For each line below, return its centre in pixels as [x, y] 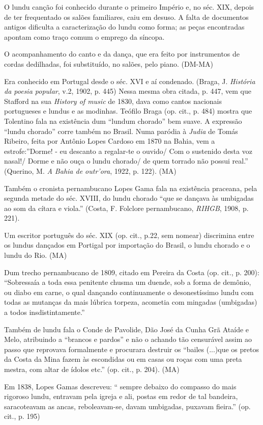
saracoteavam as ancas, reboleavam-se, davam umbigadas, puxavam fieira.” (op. [127, 406]
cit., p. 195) [22, 416]
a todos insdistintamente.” [45, 312]
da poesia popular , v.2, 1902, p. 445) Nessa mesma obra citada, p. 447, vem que [128, 91]
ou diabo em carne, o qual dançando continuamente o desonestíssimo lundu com [129, 292]
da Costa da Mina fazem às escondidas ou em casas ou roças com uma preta [123, 359]
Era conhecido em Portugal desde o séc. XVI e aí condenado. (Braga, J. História [130, 81]
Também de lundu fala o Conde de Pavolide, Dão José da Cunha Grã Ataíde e [127, 329]
